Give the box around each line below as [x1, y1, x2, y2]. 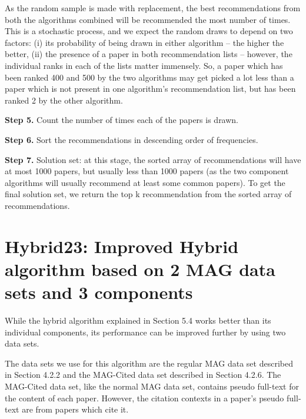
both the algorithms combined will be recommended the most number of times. [5, 13, 291, 25]
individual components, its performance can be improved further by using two [5, 325, 286, 338]
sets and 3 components [5, 280, 193, 304]
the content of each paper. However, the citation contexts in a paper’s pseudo [5, 391, 284, 404]
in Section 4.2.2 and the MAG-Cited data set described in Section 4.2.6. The [5, 368, 281, 381]
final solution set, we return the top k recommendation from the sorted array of [5, 188, 292, 200]
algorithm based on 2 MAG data [5, 257, 275, 281]
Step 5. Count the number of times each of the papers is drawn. [5, 114, 239, 126]
